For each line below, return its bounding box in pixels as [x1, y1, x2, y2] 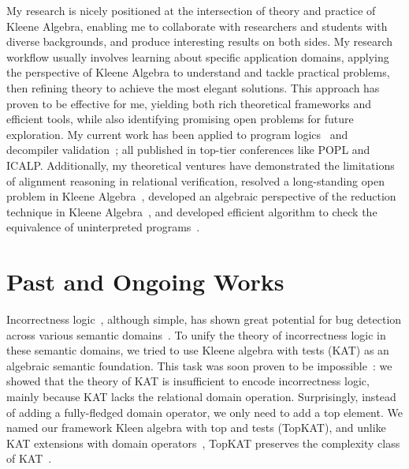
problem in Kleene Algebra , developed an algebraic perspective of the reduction [6, 188, 396, 204]
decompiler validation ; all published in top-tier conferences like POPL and [6, 141, 370, 158]
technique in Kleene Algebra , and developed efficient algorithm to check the [6, 203, 377, 219]
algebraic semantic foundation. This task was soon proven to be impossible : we [6, 357, 392, 373]
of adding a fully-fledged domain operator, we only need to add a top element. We [6, 403, 403, 420]
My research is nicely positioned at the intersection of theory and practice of [6, 2, 376, 18]
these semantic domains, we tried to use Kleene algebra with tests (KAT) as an [6, 342, 389, 358]
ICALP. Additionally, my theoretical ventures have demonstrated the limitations [6, 156, 395, 173]
